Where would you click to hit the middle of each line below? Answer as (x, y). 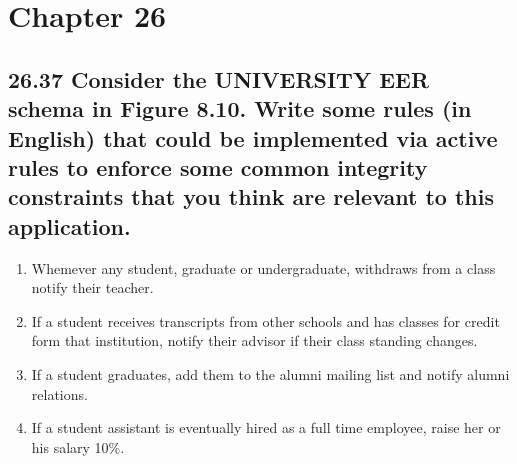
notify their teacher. (92, 287)
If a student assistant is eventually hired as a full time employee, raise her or (266, 427)
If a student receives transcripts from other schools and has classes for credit (265, 320)
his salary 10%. (78, 446)
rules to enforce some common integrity (218, 166)
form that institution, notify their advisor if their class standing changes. (254, 340)
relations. (59, 393)
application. (69, 225)
